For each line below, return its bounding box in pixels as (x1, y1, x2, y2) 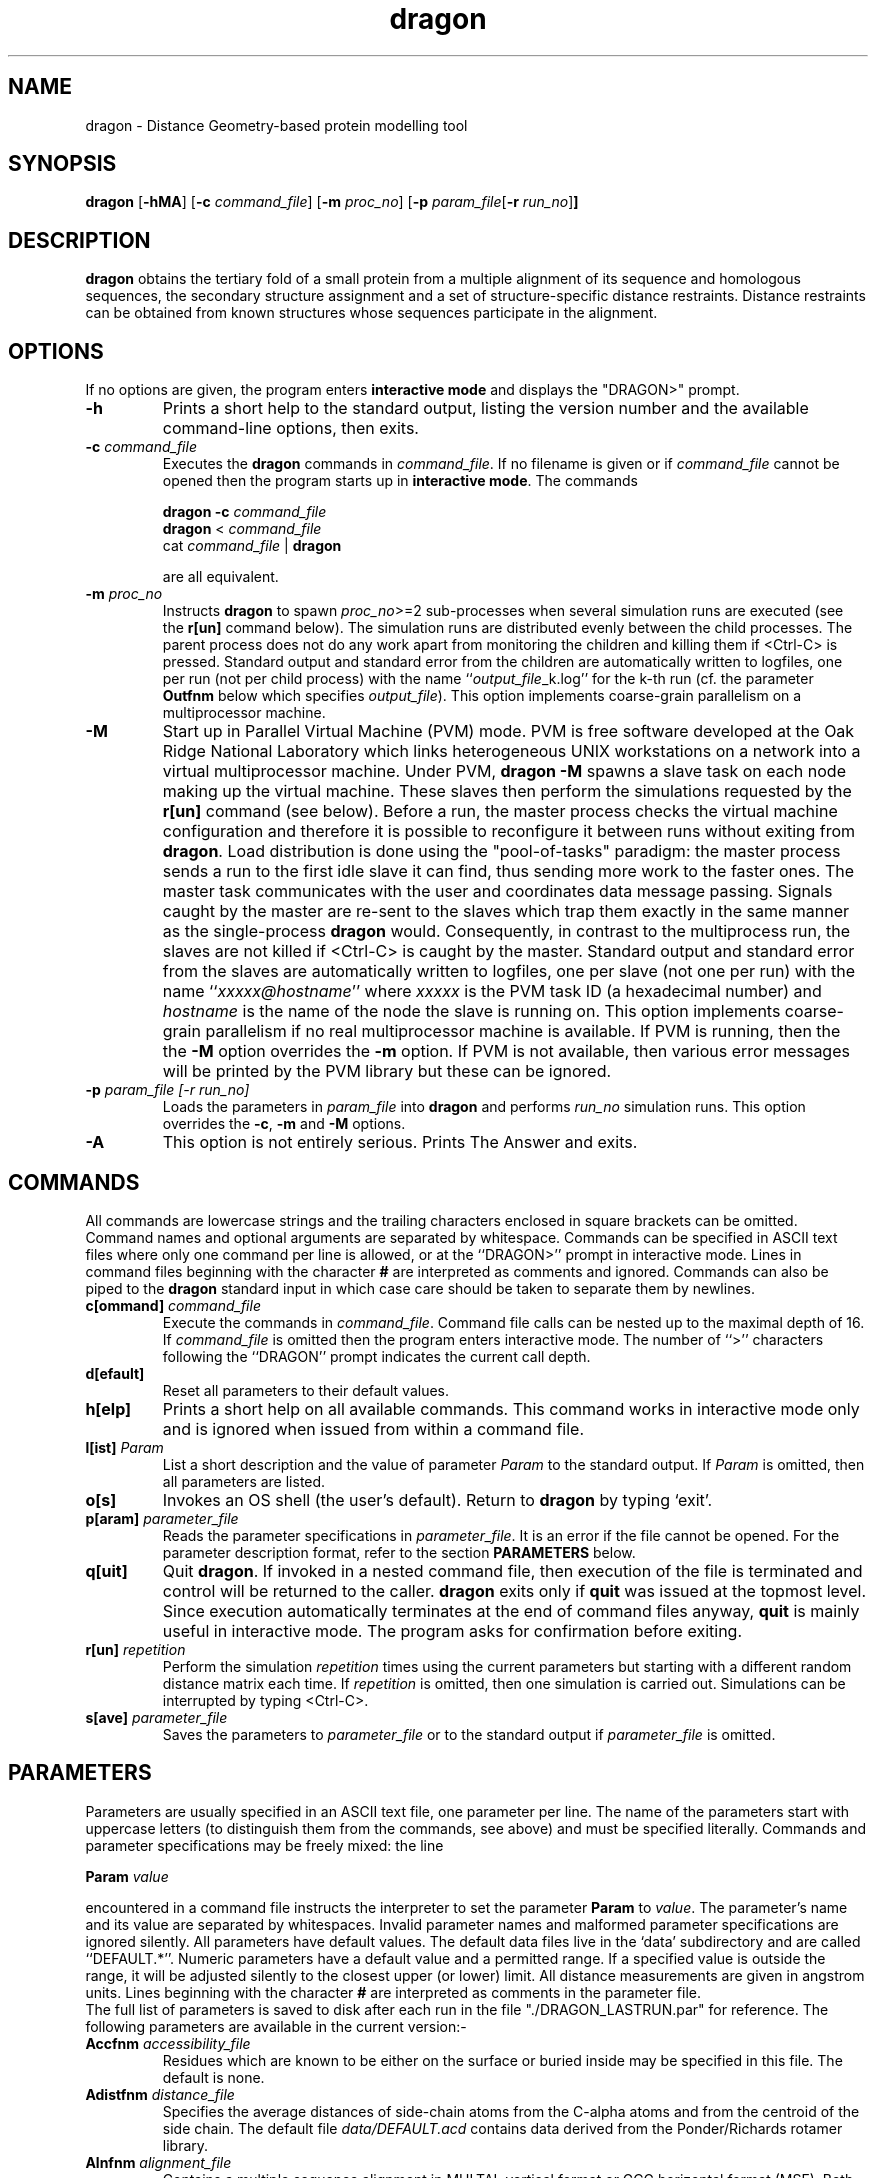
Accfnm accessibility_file (85, 2034, 251, 2052)
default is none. (162, 2068, 265, 2086)
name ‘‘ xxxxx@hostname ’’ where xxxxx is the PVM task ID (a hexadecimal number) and (162, 981, 822, 1002)
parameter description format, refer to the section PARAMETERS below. (162, 1543, 636, 1561)
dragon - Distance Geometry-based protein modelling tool (85, 116, 468, 134)
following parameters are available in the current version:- (85, 2017, 467, 2035)
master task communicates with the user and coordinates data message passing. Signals (162, 881, 833, 902)
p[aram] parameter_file (85, 1509, 239, 1527)
